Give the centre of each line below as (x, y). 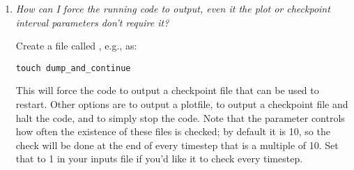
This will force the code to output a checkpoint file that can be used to (167, 90)
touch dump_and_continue (73, 68)
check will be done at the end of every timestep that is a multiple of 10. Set (177, 145)
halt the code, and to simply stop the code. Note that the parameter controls (180, 117)
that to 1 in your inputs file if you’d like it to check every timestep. (159, 159)
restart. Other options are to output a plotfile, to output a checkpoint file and (182, 104)
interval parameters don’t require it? (92, 22)
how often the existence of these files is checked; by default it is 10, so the (173, 131)
